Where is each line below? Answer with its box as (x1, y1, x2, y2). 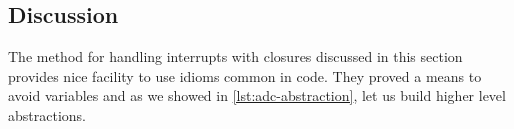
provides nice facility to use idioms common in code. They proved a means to (8, 65, 482, 86)
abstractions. (8, 104, 86, 125)
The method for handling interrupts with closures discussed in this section (8, 46, 463, 67)
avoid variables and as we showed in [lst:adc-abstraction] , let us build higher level (8, 85, 506, 106)
